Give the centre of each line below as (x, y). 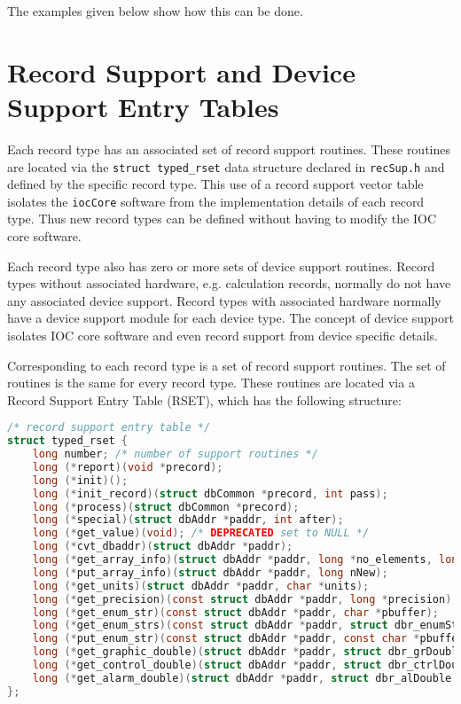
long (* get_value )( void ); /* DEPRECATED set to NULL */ (201, 533)
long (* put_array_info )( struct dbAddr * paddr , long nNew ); (210, 572)
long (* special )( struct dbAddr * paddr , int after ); (188, 520)
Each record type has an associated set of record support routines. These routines (229, 149)
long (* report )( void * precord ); (128, 467)
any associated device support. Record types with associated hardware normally (224, 300)
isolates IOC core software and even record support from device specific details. (223, 335)
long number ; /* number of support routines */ (175, 454)
